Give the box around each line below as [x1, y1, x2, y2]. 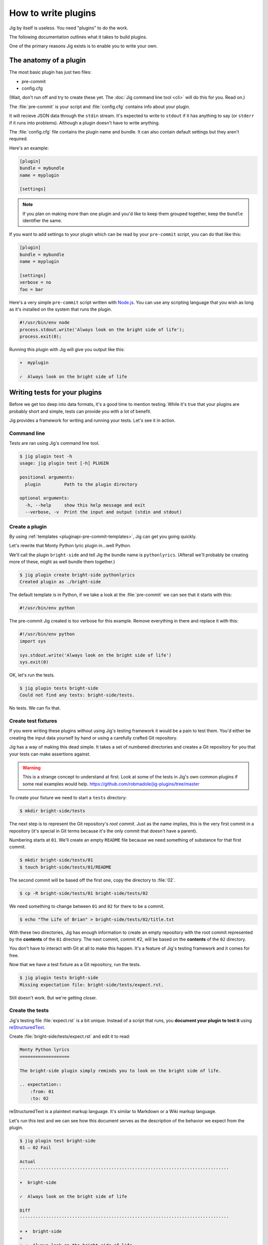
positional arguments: [19, 475, 75, 480]
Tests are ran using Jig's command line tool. [9, 440, 100, 446]
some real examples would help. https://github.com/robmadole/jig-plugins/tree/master [22, 781, 200, 787]
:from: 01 [30, 1089, 54, 1094]
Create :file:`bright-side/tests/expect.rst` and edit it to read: [9, 1033, 131, 1039]
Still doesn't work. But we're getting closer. [9, 995, 97, 1000]
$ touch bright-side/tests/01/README [19, 864, 112, 870]
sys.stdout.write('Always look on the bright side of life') [19, 652, 172, 658]
